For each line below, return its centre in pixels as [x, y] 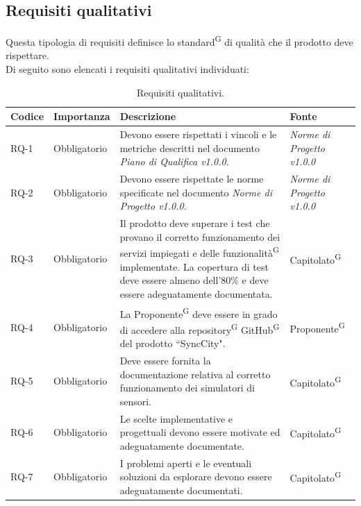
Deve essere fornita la [165, 360]
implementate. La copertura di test [194, 266]
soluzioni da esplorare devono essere [196, 477]
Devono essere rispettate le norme [192, 179]
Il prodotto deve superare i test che [195, 223]
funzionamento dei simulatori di [187, 388]
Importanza [82, 116]
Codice [27, 116]
